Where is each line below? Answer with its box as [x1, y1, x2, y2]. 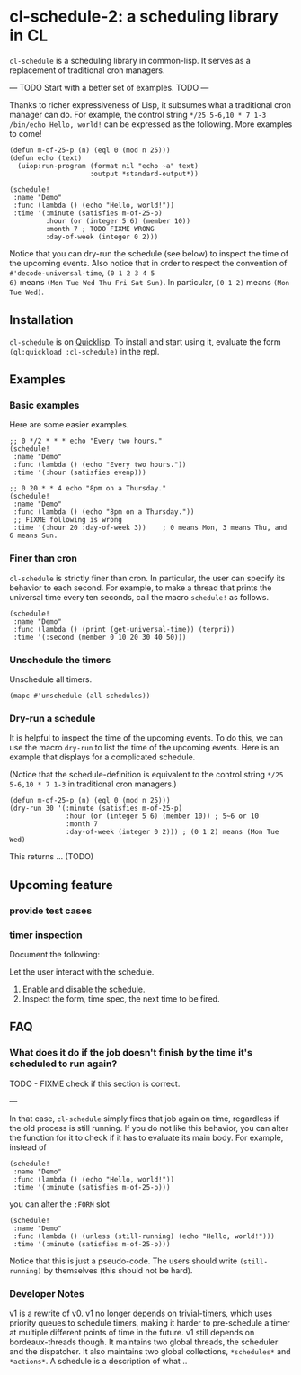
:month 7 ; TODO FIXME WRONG [45, 224, 155, 233]
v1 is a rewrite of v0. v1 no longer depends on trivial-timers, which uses [9, 1308, 272, 1318]
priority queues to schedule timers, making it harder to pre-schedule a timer [9, 1317, 290, 1328]
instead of [9, 1141, 47, 1153]
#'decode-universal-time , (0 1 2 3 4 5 [9, 267, 155, 278]
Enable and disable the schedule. [22, 984, 146, 994]
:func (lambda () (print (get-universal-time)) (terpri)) [13, 625, 235, 634]
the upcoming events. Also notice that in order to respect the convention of [9, 257, 288, 268]
